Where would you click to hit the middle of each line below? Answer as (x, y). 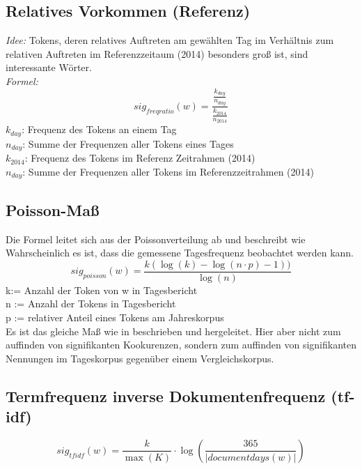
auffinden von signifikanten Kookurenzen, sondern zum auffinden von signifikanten (181, 345)
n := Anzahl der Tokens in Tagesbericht (91, 303)
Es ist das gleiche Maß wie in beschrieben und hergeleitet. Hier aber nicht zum (173, 331)
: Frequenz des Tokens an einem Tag (99, 129)
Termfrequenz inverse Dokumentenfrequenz (166, 395)
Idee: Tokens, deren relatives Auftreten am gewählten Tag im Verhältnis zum (170, 40)
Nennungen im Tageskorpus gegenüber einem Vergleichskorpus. (140, 358)
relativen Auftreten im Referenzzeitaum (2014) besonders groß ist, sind (157, 53)
